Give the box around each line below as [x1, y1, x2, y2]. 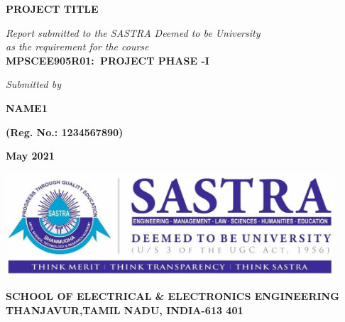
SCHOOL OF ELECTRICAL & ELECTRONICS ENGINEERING [6, 289, 339, 304]
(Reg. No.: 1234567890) [6, 124, 124, 139]
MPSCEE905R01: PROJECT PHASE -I [6, 52, 209, 67]
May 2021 [6, 148, 55, 163]
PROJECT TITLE [6, 1, 99, 16]
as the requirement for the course [6, 39, 149, 54]
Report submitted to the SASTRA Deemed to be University [6, 25, 261, 40]
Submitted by [6, 77, 62, 91]
